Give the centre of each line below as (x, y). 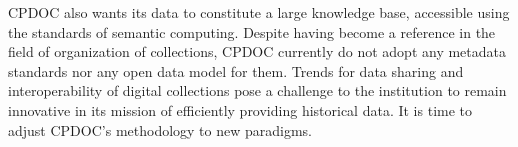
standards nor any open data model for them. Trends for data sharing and (236, 70)
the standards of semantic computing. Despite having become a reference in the (252, 31)
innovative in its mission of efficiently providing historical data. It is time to (240, 109)
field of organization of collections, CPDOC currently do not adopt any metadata (257, 51)
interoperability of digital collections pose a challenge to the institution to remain (257, 90)
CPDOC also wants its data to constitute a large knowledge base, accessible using (259, 12)
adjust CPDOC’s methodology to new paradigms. (160, 129)
